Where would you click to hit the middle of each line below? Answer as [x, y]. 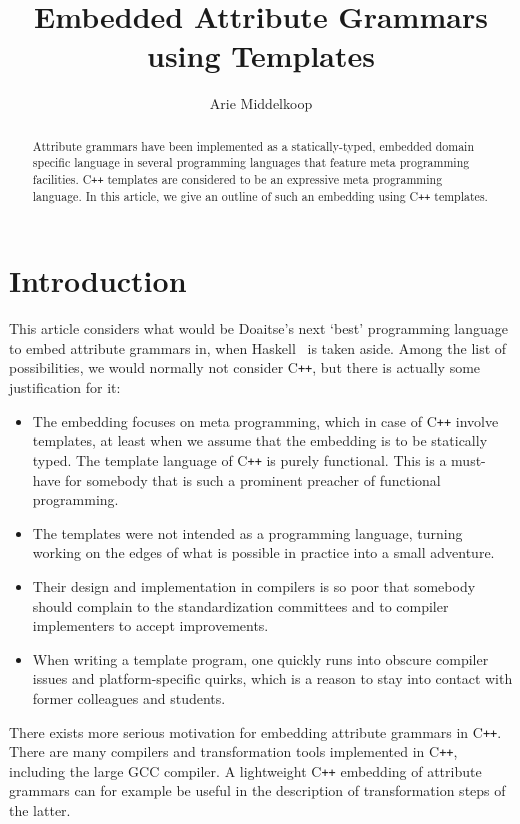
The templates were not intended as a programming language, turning [247, 532]
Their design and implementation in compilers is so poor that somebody [254, 585]
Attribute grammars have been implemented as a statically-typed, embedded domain [253, 145]
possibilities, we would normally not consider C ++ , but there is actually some [245, 367]
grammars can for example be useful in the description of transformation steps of [257, 790]
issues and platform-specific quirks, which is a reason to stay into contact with [272, 678]
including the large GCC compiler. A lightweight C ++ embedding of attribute [245, 770]
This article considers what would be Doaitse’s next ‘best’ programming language [258, 328]
